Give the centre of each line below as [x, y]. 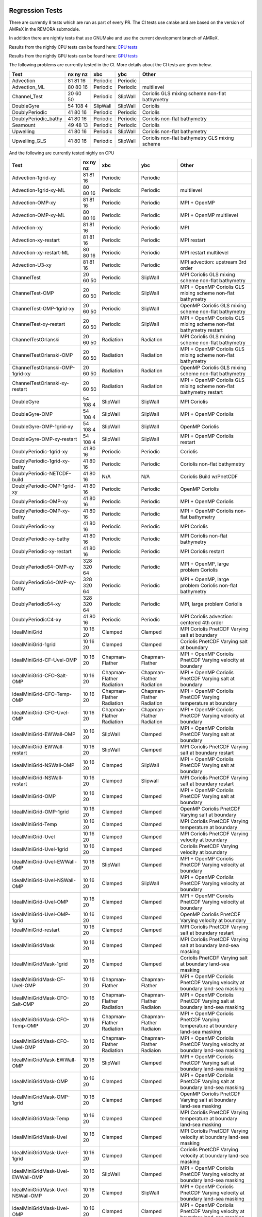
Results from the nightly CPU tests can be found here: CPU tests [73, 47]
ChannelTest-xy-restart [39, 324]
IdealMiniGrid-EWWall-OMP [44, 734]
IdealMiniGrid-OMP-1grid [40, 812]
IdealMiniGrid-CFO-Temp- [42, 694]
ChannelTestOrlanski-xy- [41, 383]
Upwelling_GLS [29, 141]
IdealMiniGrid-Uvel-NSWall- [44, 880]
